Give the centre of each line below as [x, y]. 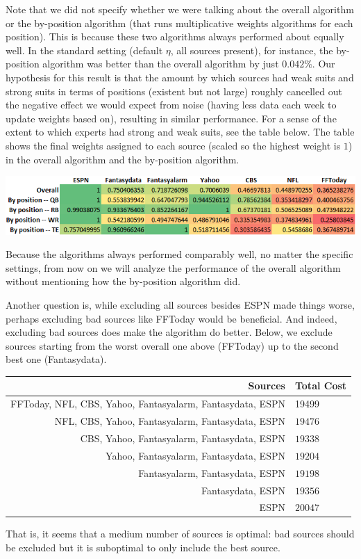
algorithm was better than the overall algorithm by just [161, 64]
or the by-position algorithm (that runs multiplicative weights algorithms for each [179, 23]
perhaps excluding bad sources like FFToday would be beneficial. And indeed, [171, 318]
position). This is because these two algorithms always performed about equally [175, 37]
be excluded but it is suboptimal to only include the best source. [143, 548]
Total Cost [321, 386]
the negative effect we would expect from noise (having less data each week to [171, 105]
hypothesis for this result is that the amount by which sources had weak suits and [180, 77]
